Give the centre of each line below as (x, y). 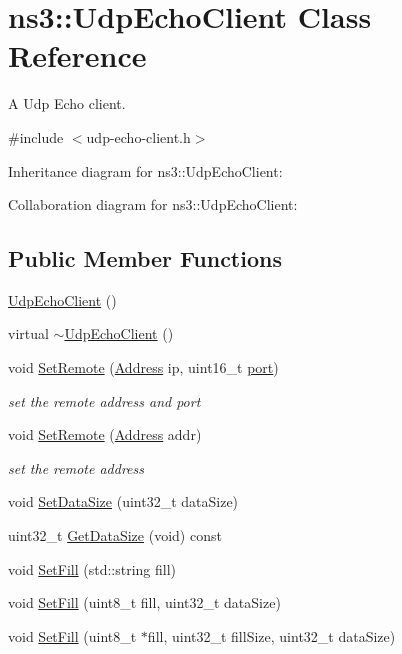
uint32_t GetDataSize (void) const (115, 535)
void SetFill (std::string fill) (92, 568)
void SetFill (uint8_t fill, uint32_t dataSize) (144, 602)
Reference (77, 55)
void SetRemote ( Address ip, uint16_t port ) (143, 367)
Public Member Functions (145, 258)
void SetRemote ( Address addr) (105, 434)
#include (36, 136)
